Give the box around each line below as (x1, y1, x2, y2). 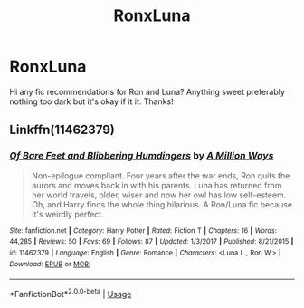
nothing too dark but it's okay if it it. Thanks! (9, 96, 174, 107)
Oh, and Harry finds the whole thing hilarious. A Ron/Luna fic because (31, 198, 293, 209)
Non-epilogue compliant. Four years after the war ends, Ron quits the (31, 169, 290, 181)
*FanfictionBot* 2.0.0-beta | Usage (9, 287, 132, 299)
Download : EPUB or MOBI (9, 259, 91, 268)
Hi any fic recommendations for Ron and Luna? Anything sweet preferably (9, 86, 285, 97)
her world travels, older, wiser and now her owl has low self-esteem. (31, 189, 287, 200)
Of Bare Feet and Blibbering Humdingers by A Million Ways (9, 149, 274, 162)
